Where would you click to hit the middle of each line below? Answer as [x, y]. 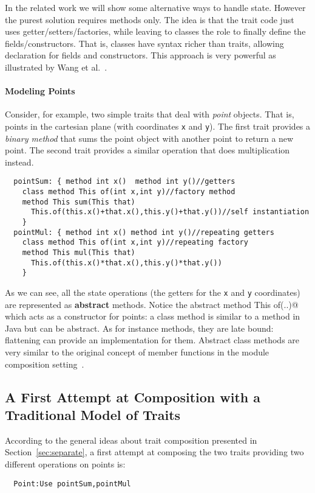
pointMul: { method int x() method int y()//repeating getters [144, 232]
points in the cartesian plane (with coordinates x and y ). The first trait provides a [158, 126]
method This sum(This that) [79, 202]
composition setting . [45, 364]
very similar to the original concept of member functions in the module [137, 351]
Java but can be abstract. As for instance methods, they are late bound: [139, 328]
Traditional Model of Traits [93, 414]
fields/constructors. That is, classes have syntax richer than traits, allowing [144, 43]
